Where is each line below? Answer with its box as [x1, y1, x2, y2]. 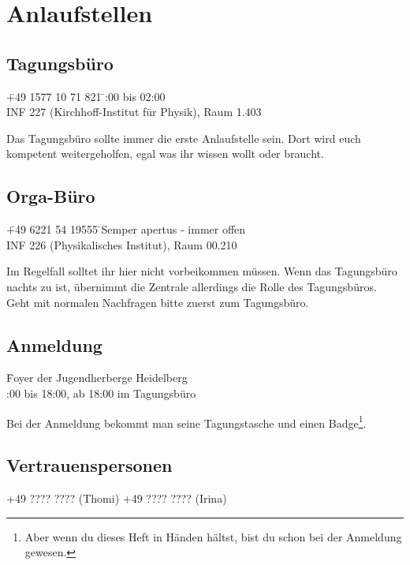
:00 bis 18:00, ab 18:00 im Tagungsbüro [6, 384, 196, 401]
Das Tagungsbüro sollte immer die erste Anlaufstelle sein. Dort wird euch [6, 129, 361, 146]
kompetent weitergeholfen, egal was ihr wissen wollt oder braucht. [6, 145, 324, 162]
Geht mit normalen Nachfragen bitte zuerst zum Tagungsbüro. [6, 294, 309, 310]
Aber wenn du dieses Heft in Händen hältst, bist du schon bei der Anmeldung [24, 528, 402, 544]
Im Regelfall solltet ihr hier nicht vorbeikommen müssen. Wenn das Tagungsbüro [6, 263, 397, 279]
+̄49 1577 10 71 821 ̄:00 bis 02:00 [6, 88, 166, 104]
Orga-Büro [6, 184, 95, 208]
